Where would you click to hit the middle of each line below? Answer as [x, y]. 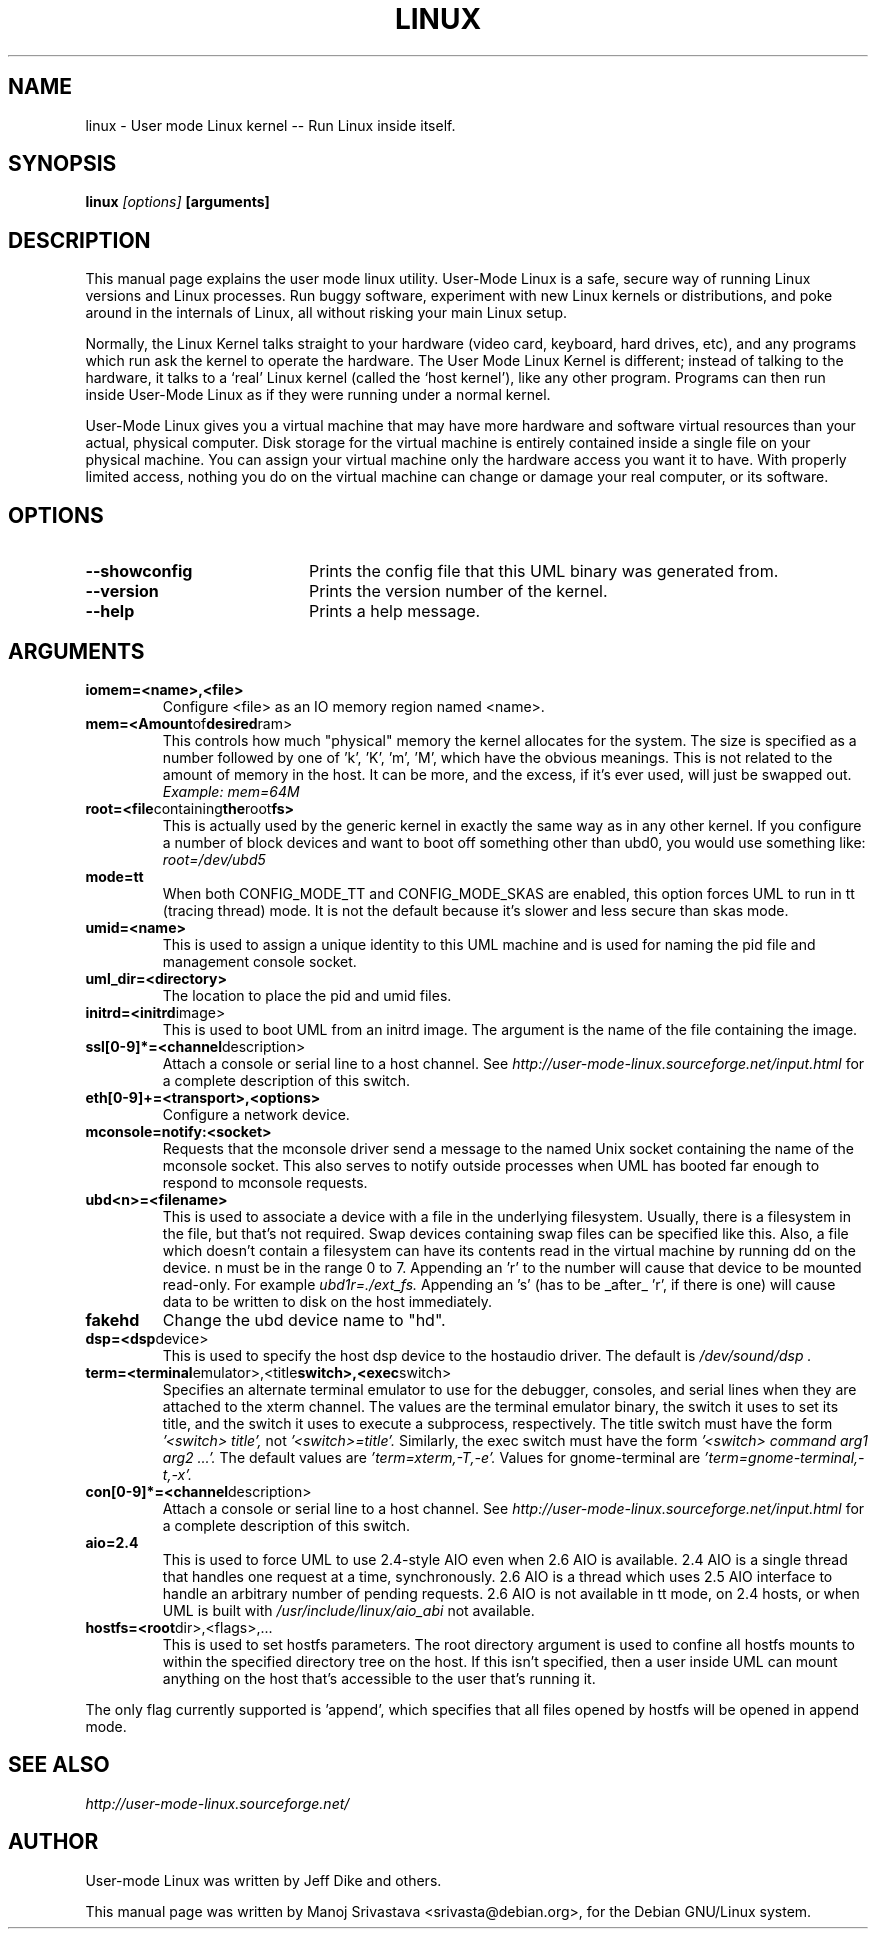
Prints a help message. [394, 611]
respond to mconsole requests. [265, 1182]
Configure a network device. [256, 1114]
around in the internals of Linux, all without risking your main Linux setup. [326, 313]
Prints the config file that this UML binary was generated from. [543, 571]
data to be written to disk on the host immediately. [327, 1301]
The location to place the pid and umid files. [307, 995]
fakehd [112, 1319]
